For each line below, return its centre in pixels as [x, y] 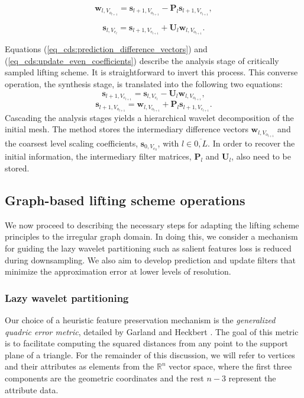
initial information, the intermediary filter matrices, [98, 156]
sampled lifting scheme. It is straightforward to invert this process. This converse [151, 72]
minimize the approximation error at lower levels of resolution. [118, 271]
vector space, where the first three [230, 366]
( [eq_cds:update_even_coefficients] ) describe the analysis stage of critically [142, 60]
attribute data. [32, 389]
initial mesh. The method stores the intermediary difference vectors [127, 129]
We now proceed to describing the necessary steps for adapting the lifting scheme [152, 225]
